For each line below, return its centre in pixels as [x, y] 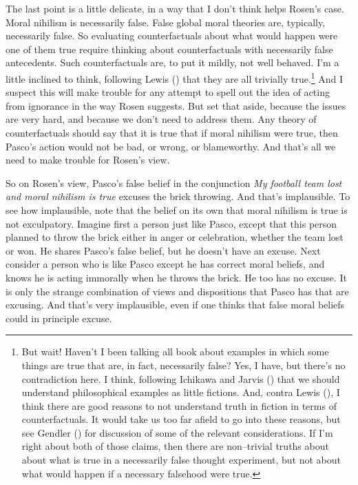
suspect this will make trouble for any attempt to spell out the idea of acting [168, 92]
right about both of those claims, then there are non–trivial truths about [175, 446]
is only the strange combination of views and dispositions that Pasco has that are [177, 291]
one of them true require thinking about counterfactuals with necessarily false [169, 49]
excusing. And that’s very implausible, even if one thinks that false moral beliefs [175, 305]
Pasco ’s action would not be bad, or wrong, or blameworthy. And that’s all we [171, 146]
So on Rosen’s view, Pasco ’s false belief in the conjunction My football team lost [174, 182]
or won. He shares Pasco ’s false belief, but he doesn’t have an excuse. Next [163, 250]
